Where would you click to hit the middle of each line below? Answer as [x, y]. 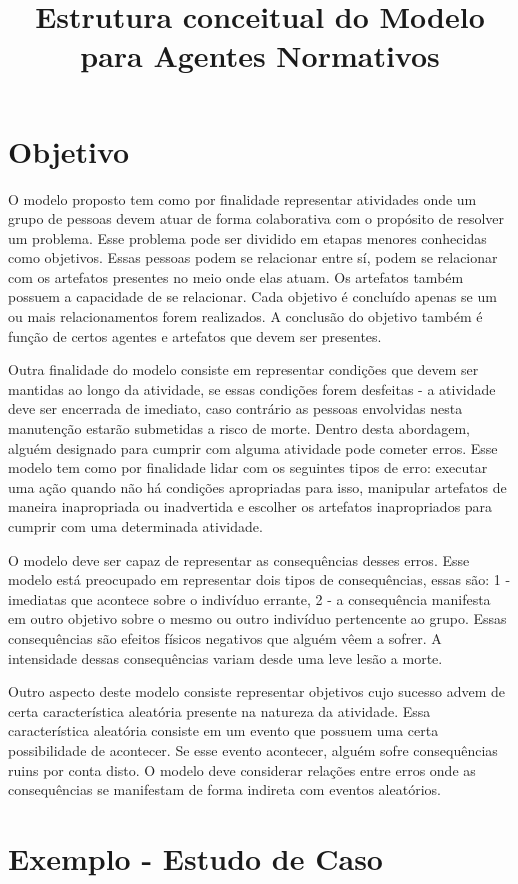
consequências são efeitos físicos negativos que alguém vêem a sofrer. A [225, 637]
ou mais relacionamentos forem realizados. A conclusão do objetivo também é [245, 316]
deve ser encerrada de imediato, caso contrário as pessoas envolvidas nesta [235, 408]
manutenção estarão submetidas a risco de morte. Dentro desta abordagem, [239, 428]
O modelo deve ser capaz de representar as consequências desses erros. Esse [239, 559]
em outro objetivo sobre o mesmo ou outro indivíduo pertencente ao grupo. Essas [257, 618]
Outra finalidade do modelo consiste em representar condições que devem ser [243, 369]
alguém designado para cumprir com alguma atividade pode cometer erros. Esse [253, 447]
